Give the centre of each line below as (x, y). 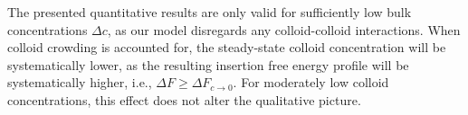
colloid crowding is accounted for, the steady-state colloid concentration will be (227, 47)
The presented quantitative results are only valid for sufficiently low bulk (210, 12)
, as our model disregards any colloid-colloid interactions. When (284, 29)
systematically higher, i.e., (80, 82)
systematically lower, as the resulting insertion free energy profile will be (208, 64)
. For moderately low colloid (311, 82)
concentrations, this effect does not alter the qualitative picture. (184, 99)
